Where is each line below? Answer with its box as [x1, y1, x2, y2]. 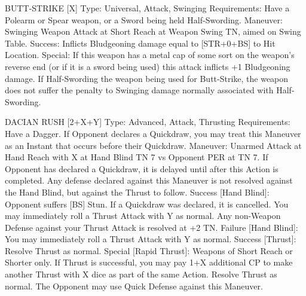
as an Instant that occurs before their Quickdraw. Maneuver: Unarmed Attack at [5, 139, 302, 151]
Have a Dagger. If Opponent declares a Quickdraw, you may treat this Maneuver [5, 127, 301, 139]
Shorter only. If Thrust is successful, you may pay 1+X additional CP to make [5, 256, 293, 268]
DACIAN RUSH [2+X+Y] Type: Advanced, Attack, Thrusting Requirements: [5, 115, 290, 128]
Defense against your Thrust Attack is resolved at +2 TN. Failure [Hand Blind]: [5, 221, 298, 233]
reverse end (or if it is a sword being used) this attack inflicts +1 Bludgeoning [5, 60, 290, 72]
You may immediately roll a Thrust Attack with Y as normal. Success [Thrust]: [5, 233, 296, 245]
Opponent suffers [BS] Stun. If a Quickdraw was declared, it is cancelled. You [5, 197, 289, 210]
